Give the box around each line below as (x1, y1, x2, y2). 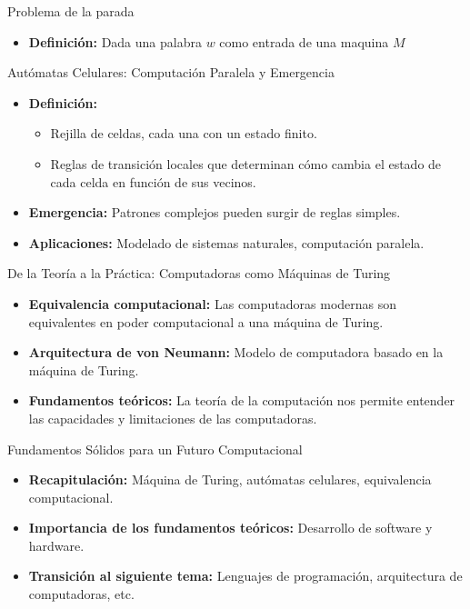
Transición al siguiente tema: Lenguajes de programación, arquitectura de (28, 566, 463, 585)
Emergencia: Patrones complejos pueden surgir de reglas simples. (28, 203, 401, 222)
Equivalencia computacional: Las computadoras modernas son (28, 294, 397, 313)
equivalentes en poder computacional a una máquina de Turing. (28, 312, 384, 331)
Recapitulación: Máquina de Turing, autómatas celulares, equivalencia (28, 470, 432, 489)
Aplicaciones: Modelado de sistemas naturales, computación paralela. (28, 233, 425, 252)
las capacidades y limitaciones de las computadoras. (28, 408, 317, 427)
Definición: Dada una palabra (28, 32, 202, 51)
